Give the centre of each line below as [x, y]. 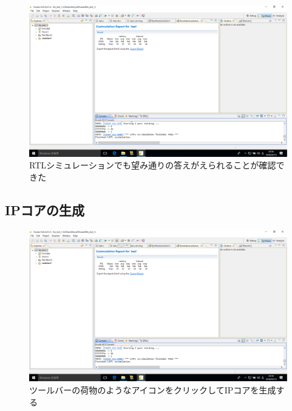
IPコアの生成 [45, 209]
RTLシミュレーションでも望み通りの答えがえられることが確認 [153, 165]
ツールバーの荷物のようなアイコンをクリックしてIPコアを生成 [153, 389]
